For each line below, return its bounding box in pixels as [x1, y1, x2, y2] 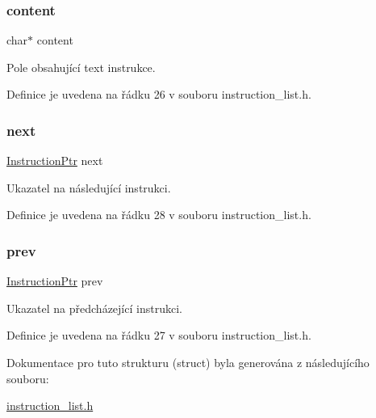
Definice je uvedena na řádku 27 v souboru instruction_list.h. [6, 327, 311, 344]
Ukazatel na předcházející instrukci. [6, 299, 182, 316]
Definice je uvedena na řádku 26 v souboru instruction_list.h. [6, 86, 311, 103]
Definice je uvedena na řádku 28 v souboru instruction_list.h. [6, 206, 311, 223]
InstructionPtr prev [6, 272, 103, 289]
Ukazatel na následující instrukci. [6, 179, 171, 196]
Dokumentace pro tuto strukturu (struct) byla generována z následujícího [6, 354, 370, 370]
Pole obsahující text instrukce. [6, 58, 156, 75]
